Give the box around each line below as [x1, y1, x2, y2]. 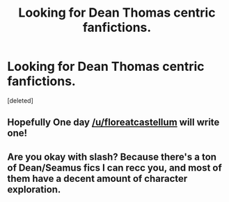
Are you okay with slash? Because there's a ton [7, 151, 217, 162]
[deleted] [7, 96, 33, 105]
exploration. [7, 183, 61, 195]
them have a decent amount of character [7, 172, 188, 185]
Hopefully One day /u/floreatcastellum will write [7, 117, 220, 128]
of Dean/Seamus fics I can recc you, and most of [7, 162, 223, 174]
